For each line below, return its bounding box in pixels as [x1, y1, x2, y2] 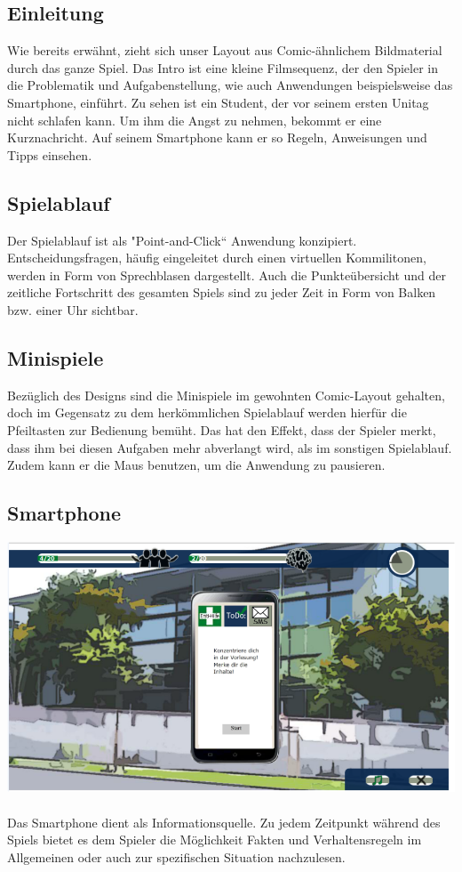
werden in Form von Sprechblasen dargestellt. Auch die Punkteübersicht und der [7, 265, 447, 284]
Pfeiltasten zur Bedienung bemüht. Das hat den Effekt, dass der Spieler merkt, [7, 420, 436, 439]
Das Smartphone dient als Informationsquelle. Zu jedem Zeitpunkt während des [7, 812, 441, 831]
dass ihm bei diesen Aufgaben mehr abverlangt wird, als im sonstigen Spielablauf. [7, 438, 452, 456]
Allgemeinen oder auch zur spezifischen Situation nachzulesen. [7, 847, 346, 866]
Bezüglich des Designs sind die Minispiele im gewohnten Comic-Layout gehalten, [7, 385, 445, 404]
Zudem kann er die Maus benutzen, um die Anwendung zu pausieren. [7, 456, 386, 474]
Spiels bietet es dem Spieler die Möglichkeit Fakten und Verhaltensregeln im [7, 830, 422, 849]
